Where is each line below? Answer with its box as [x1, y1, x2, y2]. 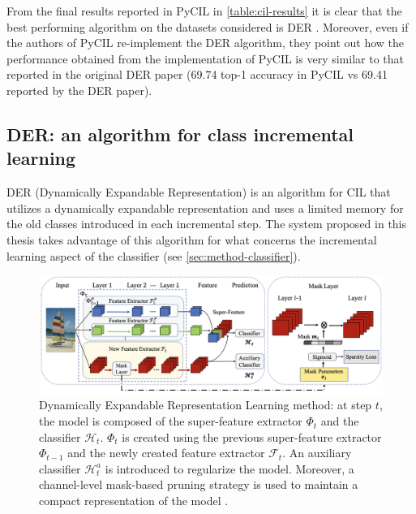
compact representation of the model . [39, 492, 229, 509]
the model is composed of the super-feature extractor [39, 412, 302, 430]
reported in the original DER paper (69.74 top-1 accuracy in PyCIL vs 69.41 [6, 66, 388, 83]
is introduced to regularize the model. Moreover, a [105, 460, 354, 477]
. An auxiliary [282, 444, 352, 461]
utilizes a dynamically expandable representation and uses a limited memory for [6, 199, 404, 216]
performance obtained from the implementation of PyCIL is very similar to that [6, 50, 404, 67]
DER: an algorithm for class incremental [6, 121, 354, 146]
